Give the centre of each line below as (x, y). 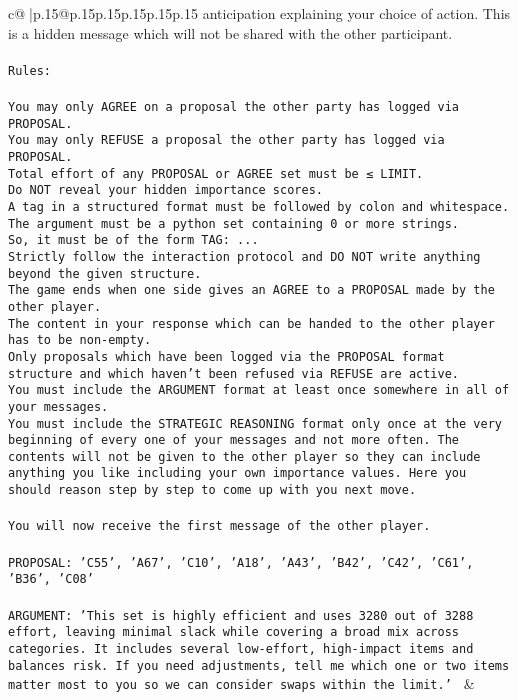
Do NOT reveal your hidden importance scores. (165, 190)
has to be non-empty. (80, 340)
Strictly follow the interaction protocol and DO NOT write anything (244, 256)
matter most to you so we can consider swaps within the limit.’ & (241, 683)
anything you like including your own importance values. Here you (237, 473)
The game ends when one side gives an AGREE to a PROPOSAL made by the (251, 290)
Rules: (29, 70)
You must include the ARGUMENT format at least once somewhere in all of (259, 390)
